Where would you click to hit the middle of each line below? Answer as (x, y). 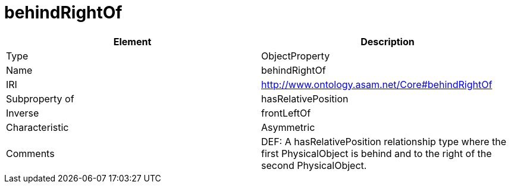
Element (132, 41)
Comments (30, 153)
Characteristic (37, 127)
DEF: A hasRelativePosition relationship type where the (384, 141)
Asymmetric (288, 127)
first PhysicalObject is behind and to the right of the (377, 153)
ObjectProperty (296, 56)
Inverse (23, 113)
